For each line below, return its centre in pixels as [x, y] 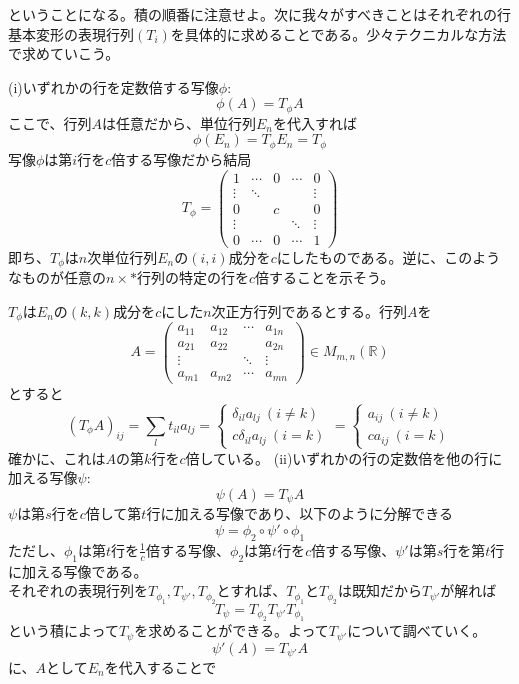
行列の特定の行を [192, 277]
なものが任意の [57, 277]
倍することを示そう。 [325, 277]
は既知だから [379, 590]
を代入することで [160, 666]
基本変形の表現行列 [71, 33]
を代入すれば [314, 122]
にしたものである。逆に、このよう [388, 256]
